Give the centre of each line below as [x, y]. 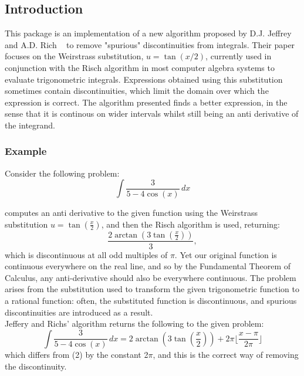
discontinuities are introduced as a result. [79, 312]
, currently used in [239, 56]
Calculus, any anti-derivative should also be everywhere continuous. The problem [151, 277]
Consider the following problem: [62, 173]
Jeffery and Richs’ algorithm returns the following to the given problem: [134, 324]
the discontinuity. [36, 366]
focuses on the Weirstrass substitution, [74, 56]
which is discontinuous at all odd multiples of [86, 254]
